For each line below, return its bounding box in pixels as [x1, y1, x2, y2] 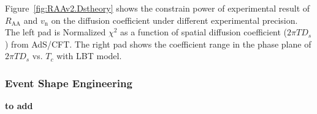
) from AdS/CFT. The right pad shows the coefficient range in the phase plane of [5, 37, 311, 50]
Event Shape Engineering [5, 75, 132, 90]
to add [5, 99, 33, 112]
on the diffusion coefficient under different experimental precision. [51, 13, 298, 26]
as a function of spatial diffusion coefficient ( [120, 26, 288, 38]
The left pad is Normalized [5, 26, 106, 38]
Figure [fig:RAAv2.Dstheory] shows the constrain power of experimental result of [5, 2, 310, 14]
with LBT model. [56, 49, 122, 62]
